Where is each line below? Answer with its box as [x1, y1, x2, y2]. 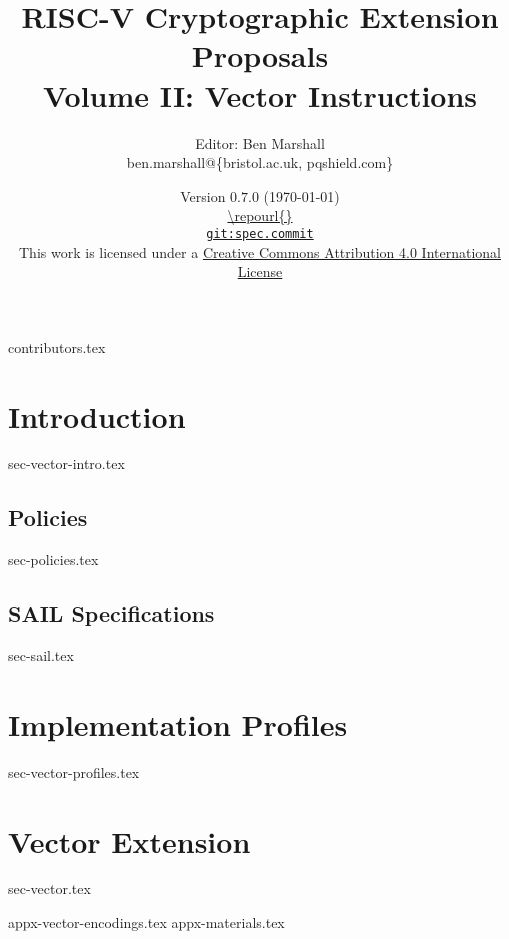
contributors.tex [8, 336, 106, 357]
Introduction [8, 395, 186, 436]
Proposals [191, 35, 329, 76]
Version [180, 185, 226, 206]
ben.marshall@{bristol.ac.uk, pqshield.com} [126, 152, 394, 173]
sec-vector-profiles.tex [8, 761, 140, 782]
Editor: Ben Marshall [195, 132, 325, 153]
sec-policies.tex [8, 549, 99, 570]
